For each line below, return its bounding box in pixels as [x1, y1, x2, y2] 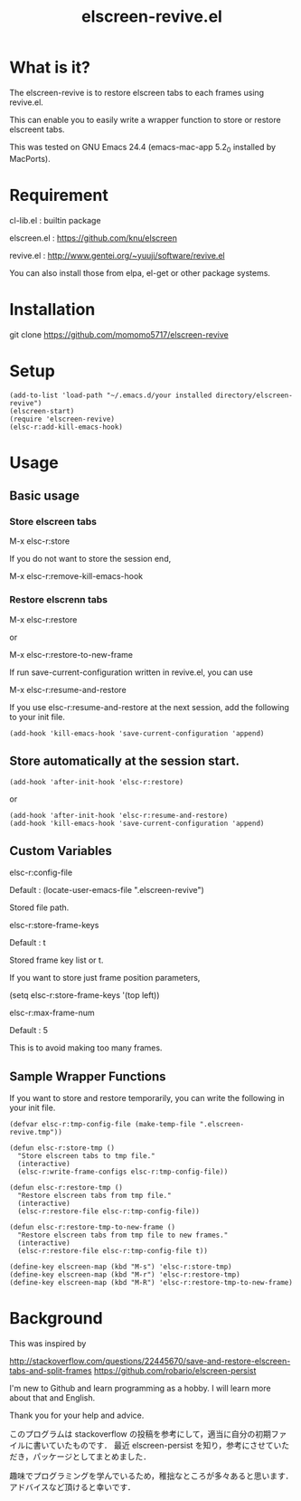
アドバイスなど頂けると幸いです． [9, 1482, 136, 1493]
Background [9, 1308, 103, 1329]
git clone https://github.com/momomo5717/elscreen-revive [9, 328, 229, 340]
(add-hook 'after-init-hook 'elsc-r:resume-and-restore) [9, 811, 229, 820]
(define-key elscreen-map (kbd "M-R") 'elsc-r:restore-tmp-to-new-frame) [9, 1278, 294, 1287]
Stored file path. [9, 902, 70, 913]
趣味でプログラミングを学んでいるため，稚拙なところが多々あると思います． [9, 1470, 294, 1481]
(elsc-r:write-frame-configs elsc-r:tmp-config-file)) [17, 1167, 229, 1177]
